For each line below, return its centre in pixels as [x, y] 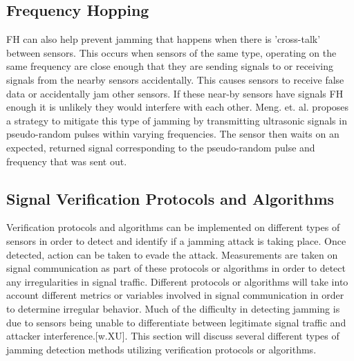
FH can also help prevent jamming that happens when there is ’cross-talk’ [164, 39]
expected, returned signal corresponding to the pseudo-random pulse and [161, 147]
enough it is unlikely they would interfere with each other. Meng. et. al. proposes [178, 107]
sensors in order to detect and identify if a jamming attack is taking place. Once [176, 240]
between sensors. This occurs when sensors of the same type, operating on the [171, 52]
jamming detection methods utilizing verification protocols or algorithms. [161, 349]
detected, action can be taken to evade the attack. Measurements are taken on [172, 254]
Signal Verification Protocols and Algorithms [170, 198]
